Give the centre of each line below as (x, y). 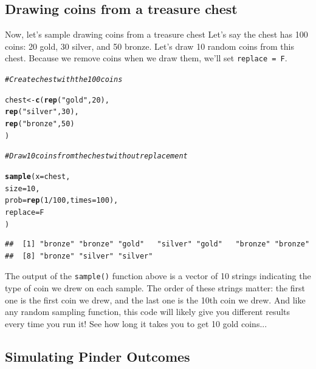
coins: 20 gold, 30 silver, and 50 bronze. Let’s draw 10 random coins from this (149, 46)
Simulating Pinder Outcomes (98, 356)
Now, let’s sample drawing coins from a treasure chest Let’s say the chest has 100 (156, 34)
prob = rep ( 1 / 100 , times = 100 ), (62, 201)
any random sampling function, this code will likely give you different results (148, 312)
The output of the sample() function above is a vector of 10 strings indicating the (158, 276)
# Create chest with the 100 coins (64, 80)
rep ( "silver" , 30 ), (42, 112)
